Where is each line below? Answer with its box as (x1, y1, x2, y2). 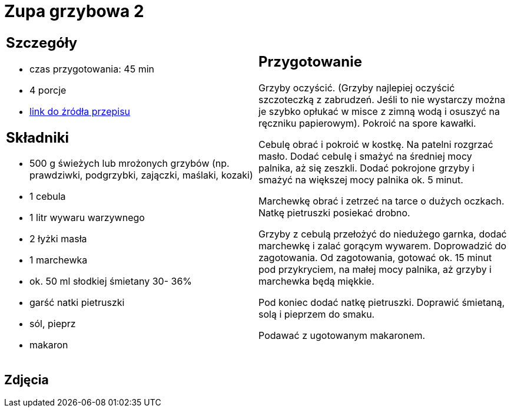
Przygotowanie (258, 53, 362, 71)
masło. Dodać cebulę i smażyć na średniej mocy (258, 150, 472, 163)
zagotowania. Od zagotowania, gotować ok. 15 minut (258, 252, 492, 264)
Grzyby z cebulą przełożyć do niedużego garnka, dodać (258, 228, 507, 240)
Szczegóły (6, 34, 78, 51)
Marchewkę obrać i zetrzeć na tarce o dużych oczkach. (258, 195, 505, 207)
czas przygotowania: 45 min (29, 62, 154, 75)
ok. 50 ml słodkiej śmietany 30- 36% (29, 275, 193, 288)
